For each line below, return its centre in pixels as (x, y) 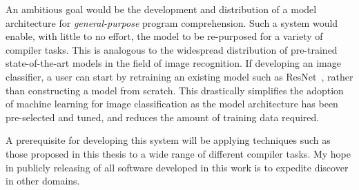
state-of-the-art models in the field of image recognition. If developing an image (173, 63)
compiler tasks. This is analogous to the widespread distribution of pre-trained (172, 49)
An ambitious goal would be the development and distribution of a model (161, 9)
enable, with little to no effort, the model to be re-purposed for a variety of (164, 36)
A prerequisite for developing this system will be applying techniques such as (168, 140)
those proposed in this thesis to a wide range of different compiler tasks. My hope (178, 153)
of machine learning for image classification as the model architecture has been (172, 104)
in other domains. (43, 181)
